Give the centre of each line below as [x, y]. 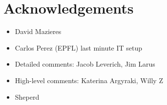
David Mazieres [38, 31]
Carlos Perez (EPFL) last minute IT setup [79, 47]
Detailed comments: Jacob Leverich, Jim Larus [85, 64]
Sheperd [27, 96]
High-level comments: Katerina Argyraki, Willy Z [89, 80]
